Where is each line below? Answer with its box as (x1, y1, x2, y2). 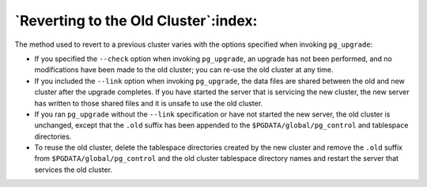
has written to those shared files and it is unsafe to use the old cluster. (34, 98, 263, 108)
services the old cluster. (34, 165, 113, 174)
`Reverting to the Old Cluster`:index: (14, 12, 258, 29)
